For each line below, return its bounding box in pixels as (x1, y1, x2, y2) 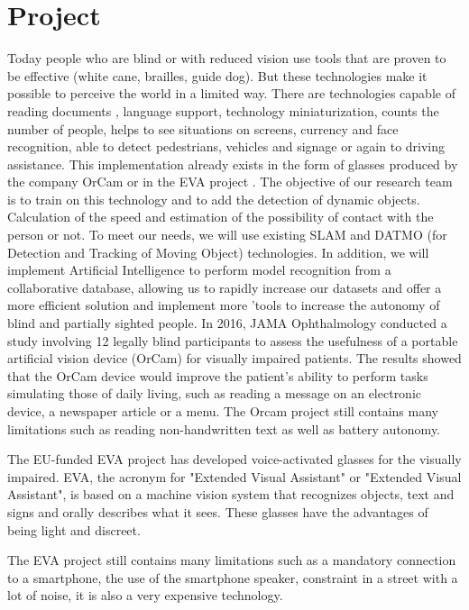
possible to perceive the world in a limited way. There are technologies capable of (7, 84, 455, 103)
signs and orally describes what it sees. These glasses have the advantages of (7, 502, 428, 521)
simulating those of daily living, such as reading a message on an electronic (7, 384, 422, 403)
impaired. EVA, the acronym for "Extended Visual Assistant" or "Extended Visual (7, 467, 462, 486)
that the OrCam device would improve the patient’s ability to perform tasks (7, 366, 428, 385)
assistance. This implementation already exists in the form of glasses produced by (7, 154, 458, 173)
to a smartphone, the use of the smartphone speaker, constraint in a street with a (7, 568, 458, 587)
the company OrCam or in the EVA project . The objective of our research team (7, 172, 453, 191)
